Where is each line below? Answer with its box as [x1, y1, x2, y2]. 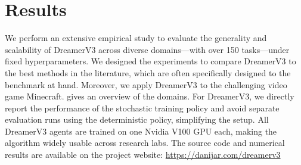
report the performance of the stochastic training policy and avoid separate [5, 101, 280, 114]
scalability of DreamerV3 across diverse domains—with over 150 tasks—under [5, 43, 290, 55]
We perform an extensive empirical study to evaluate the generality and [5, 32, 267, 44]
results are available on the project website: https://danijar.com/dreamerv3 [5, 148, 281, 161]
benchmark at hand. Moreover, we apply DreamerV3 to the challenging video [5, 78, 287, 91]
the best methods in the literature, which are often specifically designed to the [5, 66, 291, 79]
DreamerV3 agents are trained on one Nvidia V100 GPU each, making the [5, 124, 277, 137]
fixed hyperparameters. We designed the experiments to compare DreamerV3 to [5, 55, 296, 67]
